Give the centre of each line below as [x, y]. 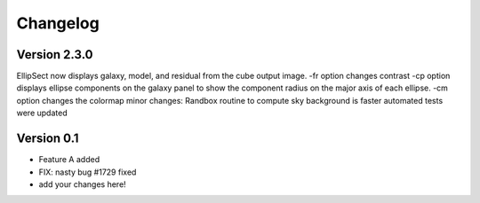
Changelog [58, 23]
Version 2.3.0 [55, 55]
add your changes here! [82, 184]
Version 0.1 [48, 139]
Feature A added [69, 160]
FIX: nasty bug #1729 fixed [88, 172]
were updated [42, 113]
